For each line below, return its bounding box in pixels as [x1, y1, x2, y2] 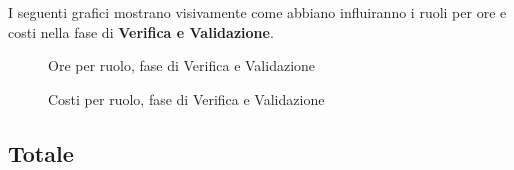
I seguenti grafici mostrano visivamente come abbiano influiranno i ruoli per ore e [8, 2, 507, 22]
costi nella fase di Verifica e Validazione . [8, 21, 274, 42]
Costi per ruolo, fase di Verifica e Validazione [48, 88, 325, 109]
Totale [8, 137, 74, 168]
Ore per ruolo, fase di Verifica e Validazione [48, 55, 316, 76]
